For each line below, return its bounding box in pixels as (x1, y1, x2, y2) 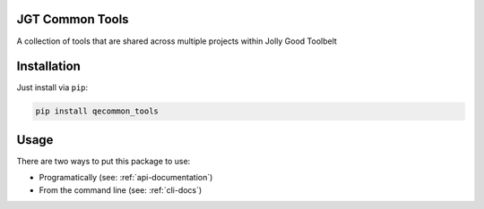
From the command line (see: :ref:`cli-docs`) (39, 184, 203, 196)
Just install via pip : (16, 82, 89, 93)
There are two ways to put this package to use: (16, 155, 191, 166)
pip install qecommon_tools (35, 106, 159, 116)
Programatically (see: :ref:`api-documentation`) (39, 172, 213, 183)
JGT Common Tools (16, 12, 129, 27)
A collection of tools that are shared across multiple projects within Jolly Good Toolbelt (16, 36, 338, 46)
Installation (16, 59, 81, 74)
